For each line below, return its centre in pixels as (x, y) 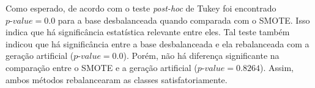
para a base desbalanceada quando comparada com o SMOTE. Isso (184, 20)
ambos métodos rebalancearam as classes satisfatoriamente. (117, 79)
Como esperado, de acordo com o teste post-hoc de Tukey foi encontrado (141, 8)
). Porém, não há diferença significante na (201, 56)
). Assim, (276, 67)
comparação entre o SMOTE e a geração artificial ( (102, 67)
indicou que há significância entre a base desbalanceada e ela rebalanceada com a (157, 43)
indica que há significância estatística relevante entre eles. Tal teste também (148, 32)
